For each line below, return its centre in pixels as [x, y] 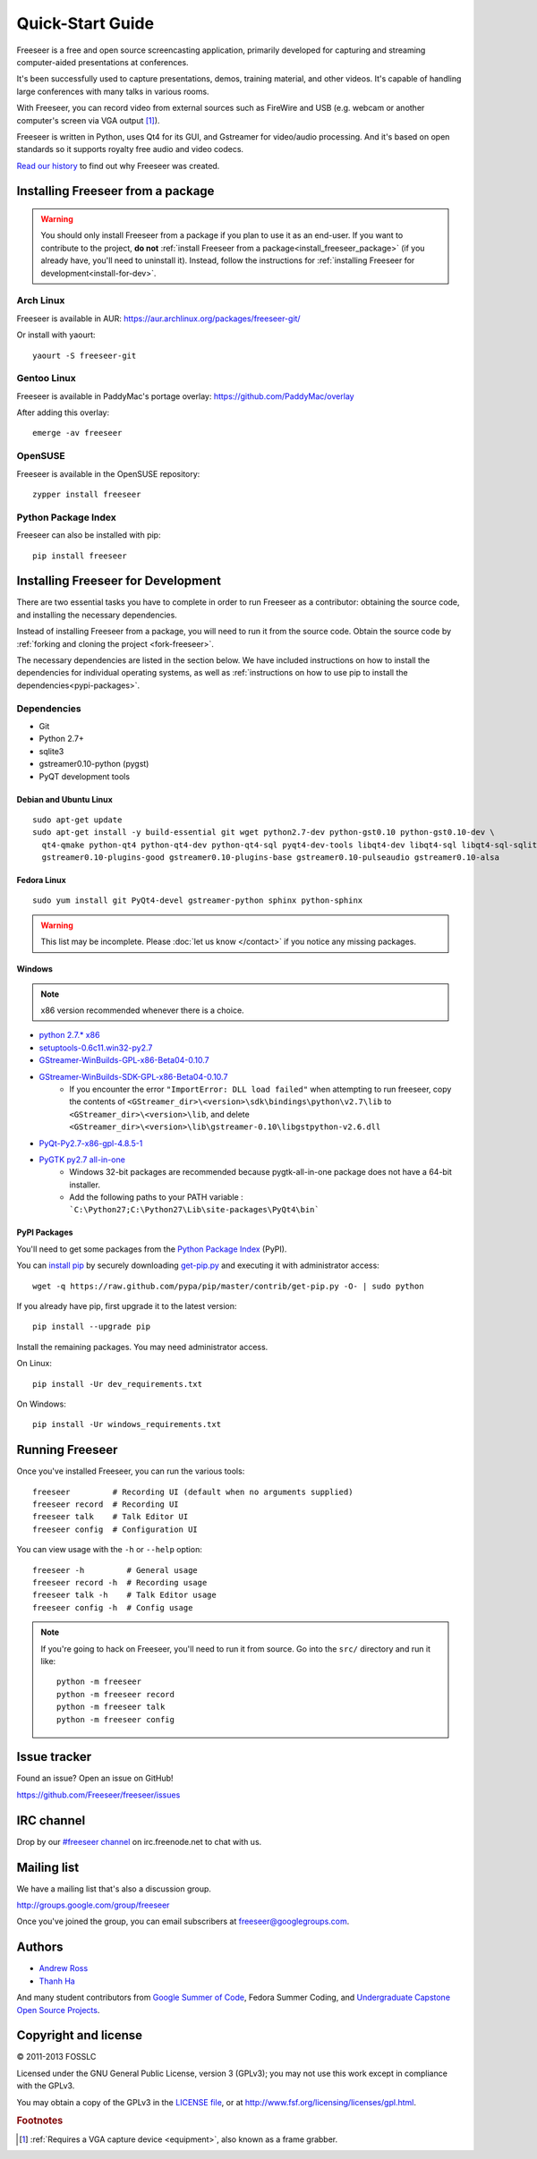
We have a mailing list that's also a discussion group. [114, 1889]
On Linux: [34, 1364]
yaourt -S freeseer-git [85, 355]
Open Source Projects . [58, 2010]
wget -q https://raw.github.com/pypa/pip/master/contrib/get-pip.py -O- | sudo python [228, 1286]
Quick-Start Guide [85, 23]
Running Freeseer [67, 1450]
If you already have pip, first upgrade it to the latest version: [127, 1306]
